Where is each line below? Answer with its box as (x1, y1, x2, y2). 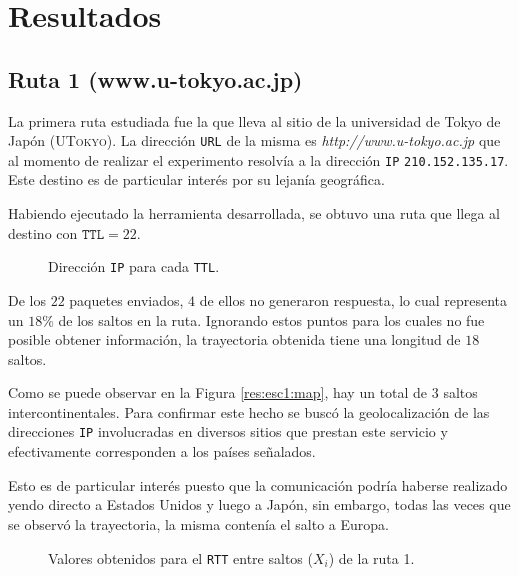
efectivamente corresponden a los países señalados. (8, 441, 316, 462)
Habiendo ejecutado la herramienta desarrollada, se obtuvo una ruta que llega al (8, 203, 500, 224)
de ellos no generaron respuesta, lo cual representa (199, 289, 508, 310)
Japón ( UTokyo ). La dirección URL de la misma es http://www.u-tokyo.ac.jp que (8, 130, 501, 151)
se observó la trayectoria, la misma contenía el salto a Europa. (8, 513, 389, 534)
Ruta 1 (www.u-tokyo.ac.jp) (8, 63, 303, 94)
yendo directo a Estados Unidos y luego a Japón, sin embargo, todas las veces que (8, 494, 511, 515)
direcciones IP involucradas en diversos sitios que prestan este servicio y (8, 421, 448, 442)
